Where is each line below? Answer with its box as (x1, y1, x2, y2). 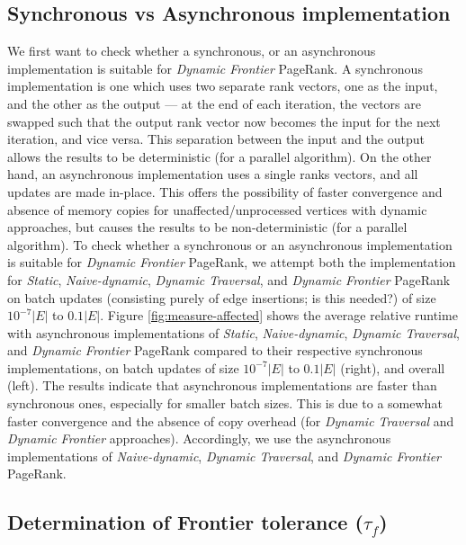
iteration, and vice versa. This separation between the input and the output (7, 130, 425, 148)
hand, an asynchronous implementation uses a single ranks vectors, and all (7, 165, 418, 183)
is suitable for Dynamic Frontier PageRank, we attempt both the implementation (7, 253, 456, 272)
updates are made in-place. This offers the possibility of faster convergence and (7, 182, 443, 201)
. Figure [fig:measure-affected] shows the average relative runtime (100, 306, 458, 325)
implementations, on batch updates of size (7, 358, 239, 377)
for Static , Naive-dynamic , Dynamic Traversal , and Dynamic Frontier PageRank (7, 270, 451, 289)
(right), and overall (340, 358, 445, 377)
